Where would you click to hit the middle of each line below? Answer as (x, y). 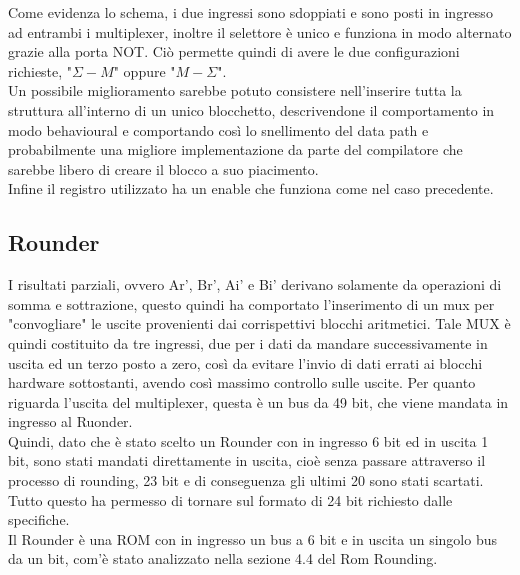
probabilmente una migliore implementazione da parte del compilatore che (235, 149)
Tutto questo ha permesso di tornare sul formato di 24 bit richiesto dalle (230, 499)
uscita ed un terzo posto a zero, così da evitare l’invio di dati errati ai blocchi (245, 362)
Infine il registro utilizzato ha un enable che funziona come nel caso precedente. (251, 188)
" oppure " (144, 70)
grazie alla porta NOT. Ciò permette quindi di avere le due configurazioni (234, 51)
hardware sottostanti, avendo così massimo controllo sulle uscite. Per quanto (242, 382)
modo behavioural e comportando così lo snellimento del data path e (218, 129)
